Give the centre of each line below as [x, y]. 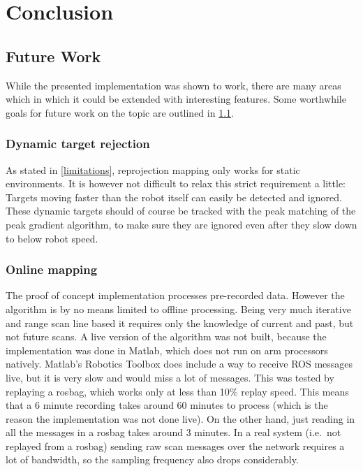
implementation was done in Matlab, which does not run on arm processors [167, 350]
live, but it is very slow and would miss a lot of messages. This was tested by [170, 377]
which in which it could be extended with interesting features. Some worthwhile [176, 99]
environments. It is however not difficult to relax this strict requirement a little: [176, 183]
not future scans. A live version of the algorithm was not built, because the [166, 336]
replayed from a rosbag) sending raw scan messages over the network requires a [175, 445]
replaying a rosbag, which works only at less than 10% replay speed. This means [177, 391]
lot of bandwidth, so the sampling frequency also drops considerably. [152, 459]
